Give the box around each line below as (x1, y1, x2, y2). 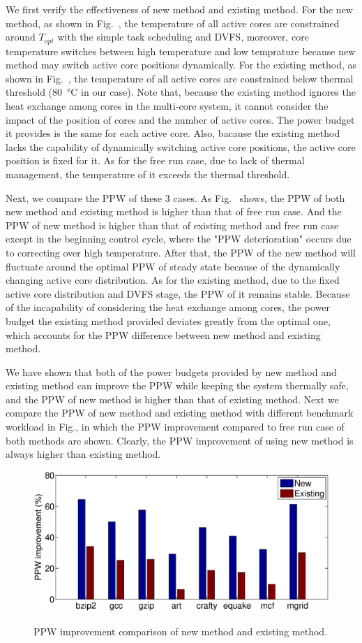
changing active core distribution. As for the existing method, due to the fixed (6, 273, 340, 287)
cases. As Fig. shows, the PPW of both (173, 190, 345, 205)
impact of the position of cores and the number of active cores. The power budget (6, 112, 355, 127)
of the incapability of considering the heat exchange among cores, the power (6, 300, 330, 315)
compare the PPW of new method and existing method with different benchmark (6, 405, 354, 420)
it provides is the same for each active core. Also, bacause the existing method (6, 126, 340, 140)
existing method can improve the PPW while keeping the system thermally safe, (6, 378, 349, 393)
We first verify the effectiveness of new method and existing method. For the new (6, 2, 353, 16)
